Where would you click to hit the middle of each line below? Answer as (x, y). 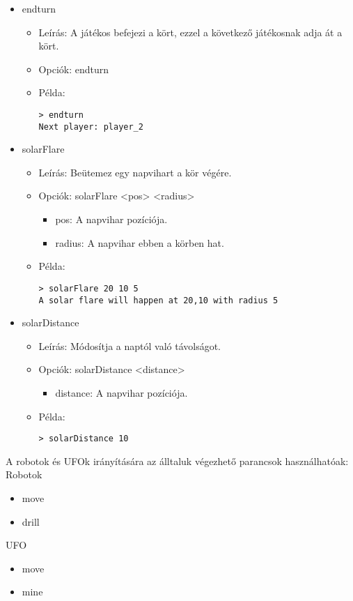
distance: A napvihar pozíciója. (121, 392)
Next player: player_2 (91, 127)
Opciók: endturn (74, 69)
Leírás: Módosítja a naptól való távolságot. (130, 345)
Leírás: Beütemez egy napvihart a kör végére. (135, 172)
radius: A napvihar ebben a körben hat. (140, 242)
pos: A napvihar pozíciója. (111, 219)
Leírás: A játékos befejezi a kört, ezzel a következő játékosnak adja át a (190, 32)
